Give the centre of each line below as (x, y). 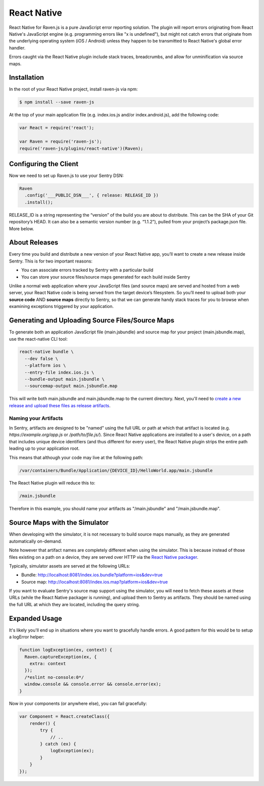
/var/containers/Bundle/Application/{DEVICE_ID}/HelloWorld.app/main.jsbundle (116, 470)
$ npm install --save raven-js (57, 102)
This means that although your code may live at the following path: (76, 458)
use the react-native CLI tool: (38, 339)
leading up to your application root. (44, 448)
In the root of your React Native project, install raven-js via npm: (73, 89)
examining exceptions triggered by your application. (61, 306)
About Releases (34, 243)
